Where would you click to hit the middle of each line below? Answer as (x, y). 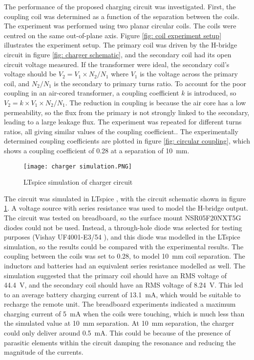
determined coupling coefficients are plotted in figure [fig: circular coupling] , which (127, 141)
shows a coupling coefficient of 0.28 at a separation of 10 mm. (97, 150)
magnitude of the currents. (44, 352)
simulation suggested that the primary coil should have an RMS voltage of (115, 275)
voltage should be (30, 74)
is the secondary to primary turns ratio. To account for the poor (150, 83)
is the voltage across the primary (189, 74)
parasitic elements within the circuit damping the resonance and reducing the (120, 342)
